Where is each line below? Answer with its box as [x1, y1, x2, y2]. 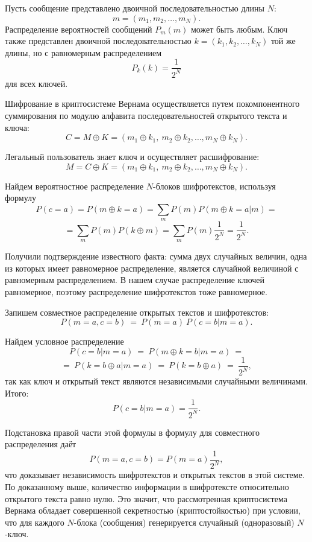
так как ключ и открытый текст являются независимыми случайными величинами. [5, 375, 308, 387]
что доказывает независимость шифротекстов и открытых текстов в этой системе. [5, 468, 305, 481]
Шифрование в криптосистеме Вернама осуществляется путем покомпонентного [5, 97, 300, 110]
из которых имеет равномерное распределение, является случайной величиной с [5, 261, 299, 274]
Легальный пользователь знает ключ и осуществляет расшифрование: [5, 150, 260, 163]
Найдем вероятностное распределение [5, 179, 144, 192]
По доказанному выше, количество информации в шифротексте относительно [5, 480, 289, 493]
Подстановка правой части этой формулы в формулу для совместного [5, 426, 260, 438]
